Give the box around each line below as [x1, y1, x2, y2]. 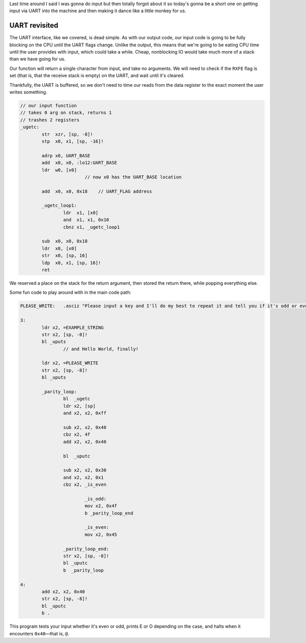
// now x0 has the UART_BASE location [84, 174, 182, 180]
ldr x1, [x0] [63, 210, 99, 215]
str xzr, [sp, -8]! [41, 131, 93, 137]
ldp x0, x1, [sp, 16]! [41, 260, 101, 265]
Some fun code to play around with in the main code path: [9, 289, 132, 295]
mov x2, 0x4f [84, 503, 117, 509]
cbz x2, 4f [63, 432, 90, 437]
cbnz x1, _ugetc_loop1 [63, 224, 120, 230]
